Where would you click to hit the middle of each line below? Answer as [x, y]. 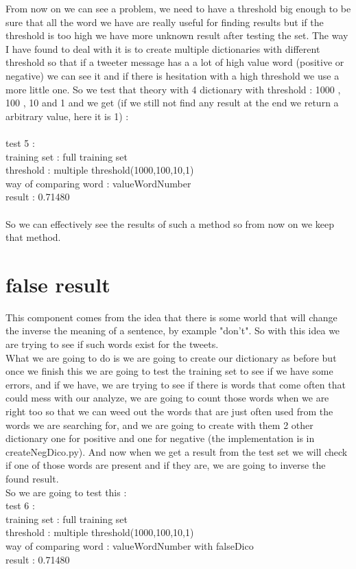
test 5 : [20, 142]
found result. [32, 478]
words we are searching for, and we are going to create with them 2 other [159, 425]
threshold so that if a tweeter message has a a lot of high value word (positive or [175, 62]
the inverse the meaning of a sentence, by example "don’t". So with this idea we [173, 330]
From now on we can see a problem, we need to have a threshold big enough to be [178, 8]
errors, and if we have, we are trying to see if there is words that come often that [176, 384]
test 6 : [20, 506]
